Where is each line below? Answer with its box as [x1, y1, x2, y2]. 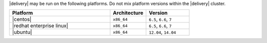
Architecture [113, 10, 143, 17]
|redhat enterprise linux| [12, 22, 69, 29]
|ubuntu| [12, 29, 32, 36]
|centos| [12, 16, 32, 23]
